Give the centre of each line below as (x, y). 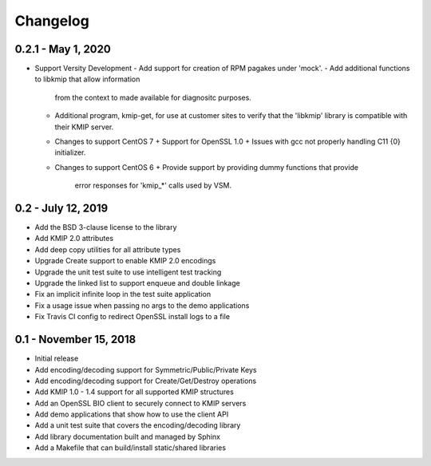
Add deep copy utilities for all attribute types (108, 249)
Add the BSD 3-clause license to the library (106, 227)
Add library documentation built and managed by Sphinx (128, 436)
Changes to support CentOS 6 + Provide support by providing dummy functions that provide (207, 167)
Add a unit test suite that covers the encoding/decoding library (138, 425)
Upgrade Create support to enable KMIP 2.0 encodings (125, 261)
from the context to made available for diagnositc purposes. (153, 97)
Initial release (57, 358)
